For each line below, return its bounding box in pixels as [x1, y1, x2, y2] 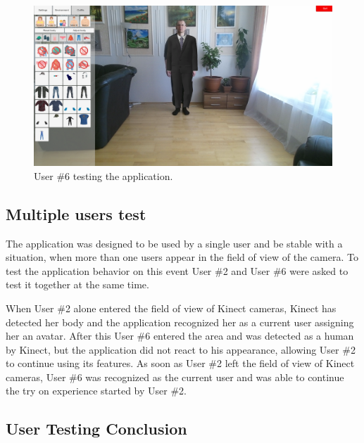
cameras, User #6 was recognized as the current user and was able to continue [6, 369, 344, 384]
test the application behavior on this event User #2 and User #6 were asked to [6, 263, 349, 278]
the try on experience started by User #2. [6, 383, 187, 398]
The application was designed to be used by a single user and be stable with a [6, 236, 343, 250]
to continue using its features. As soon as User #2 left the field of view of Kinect [6, 356, 355, 371]
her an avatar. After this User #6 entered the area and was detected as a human [6, 328, 354, 343]
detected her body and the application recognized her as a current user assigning [6, 314, 354, 329]
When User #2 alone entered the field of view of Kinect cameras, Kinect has [6, 300, 337, 315]
